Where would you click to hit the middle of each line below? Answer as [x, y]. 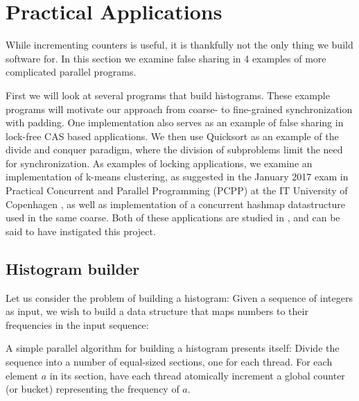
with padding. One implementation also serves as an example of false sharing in [175, 122]
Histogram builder [73, 268]
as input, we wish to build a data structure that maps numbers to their [157, 311]
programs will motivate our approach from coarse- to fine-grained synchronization [179, 109]
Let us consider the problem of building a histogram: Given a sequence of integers [179, 297]
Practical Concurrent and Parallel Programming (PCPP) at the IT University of [177, 190]
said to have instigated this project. [81, 231]
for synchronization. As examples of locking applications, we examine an [159, 163]
